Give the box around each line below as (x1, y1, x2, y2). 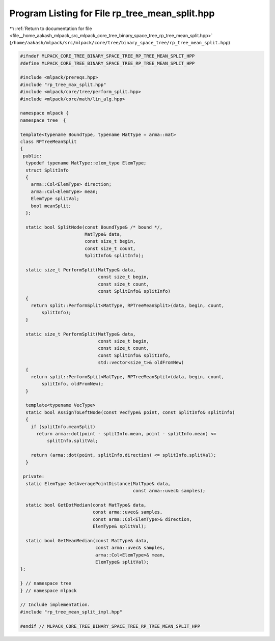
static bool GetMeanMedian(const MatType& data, (25, 538, 150, 543)
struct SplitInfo (25, 167, 69, 173)
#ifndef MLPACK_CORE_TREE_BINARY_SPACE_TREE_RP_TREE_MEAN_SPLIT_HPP (20, 53, 195, 59)
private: (23, 473, 45, 480)
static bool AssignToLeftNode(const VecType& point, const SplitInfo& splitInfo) (25, 409, 235, 415)
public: (23, 153, 42, 159)
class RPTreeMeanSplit (20, 139, 77, 145)
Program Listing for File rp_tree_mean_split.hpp (9, 8, 215, 19)
